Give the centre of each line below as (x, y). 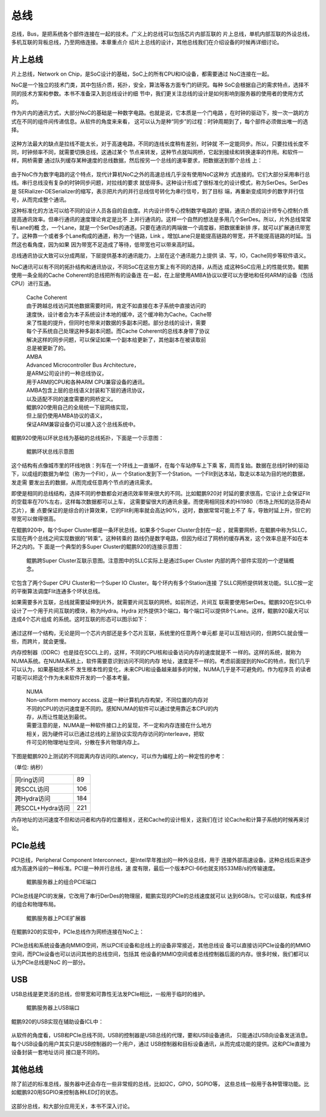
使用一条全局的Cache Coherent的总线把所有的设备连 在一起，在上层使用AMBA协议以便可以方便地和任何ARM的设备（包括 (162, 275)
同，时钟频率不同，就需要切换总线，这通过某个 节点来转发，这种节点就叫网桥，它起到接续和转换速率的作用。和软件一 (157, 152)
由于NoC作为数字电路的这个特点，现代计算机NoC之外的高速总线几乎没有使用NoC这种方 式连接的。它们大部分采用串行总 (161, 174)
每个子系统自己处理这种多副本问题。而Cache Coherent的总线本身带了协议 (118, 331)
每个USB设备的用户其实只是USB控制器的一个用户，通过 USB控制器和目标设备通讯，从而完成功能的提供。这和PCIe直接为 (161, 1044)
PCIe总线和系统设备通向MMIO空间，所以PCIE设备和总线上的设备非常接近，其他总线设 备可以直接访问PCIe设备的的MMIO (161, 945)
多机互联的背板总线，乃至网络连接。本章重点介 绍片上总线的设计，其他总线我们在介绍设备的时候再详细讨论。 (147, 42)
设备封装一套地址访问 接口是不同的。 (57, 1052)
